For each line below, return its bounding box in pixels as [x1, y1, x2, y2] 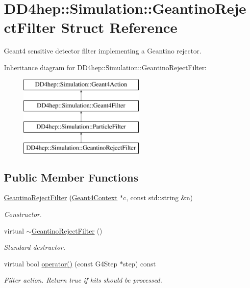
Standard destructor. [4, 242, 66, 252]
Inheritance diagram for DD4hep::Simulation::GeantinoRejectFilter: [4, 62, 207, 72]
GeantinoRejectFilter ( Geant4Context [4, 192, 118, 203]
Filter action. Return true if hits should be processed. [4, 275, 162, 285]
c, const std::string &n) [123, 192, 193, 203]
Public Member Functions [4, 169, 138, 184]
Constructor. [4, 209, 42, 219]
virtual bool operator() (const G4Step [4, 258, 118, 268]
